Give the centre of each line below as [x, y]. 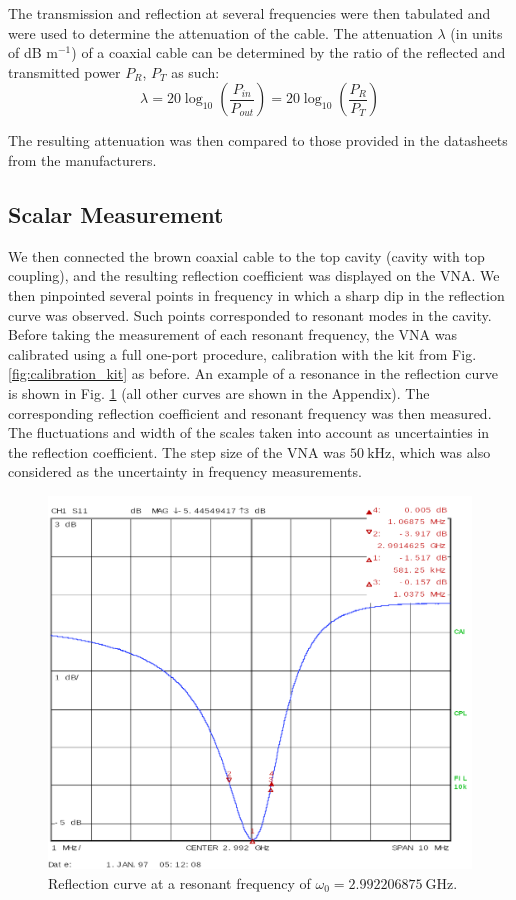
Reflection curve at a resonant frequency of [179, 882]
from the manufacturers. [82, 159]
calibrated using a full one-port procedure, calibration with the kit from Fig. [242, 353]
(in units [476, 32]
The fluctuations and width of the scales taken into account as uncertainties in [249, 432]
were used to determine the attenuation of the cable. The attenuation [220, 32]
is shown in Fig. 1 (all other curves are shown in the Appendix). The [219, 392]
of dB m [33, 52]
